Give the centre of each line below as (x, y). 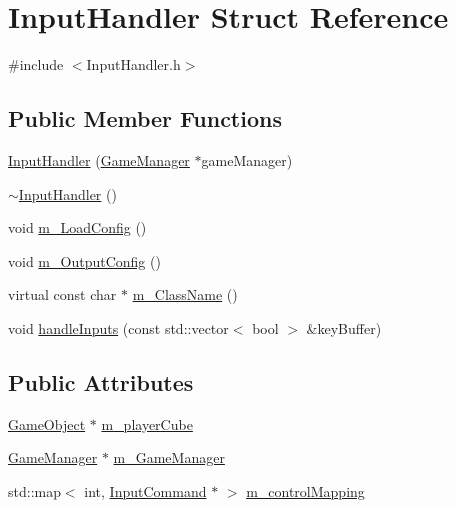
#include (36, 64)
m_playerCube (147, 423)
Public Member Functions (145, 118)
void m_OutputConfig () (84, 260)
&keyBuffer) (344, 327)
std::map (34, 490)
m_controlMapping (305, 490)
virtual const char (62, 294)
